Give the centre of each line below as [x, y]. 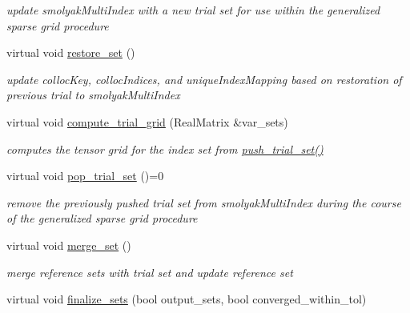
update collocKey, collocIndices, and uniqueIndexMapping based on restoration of [204, 79]
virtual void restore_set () [71, 52]
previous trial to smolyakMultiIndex [93, 95]
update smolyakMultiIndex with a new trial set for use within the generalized [193, 10]
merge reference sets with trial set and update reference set [150, 272]
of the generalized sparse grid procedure [102, 218]
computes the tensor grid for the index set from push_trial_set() [165, 148]
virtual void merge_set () [69, 245]
